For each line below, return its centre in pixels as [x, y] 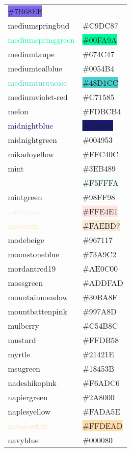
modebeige [26, 240]
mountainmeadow [38, 297]
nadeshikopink [32, 383]
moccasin [24, 226]
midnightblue [31, 125]
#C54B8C [100, 326]
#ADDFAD [103, 283]
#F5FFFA [101, 183]
